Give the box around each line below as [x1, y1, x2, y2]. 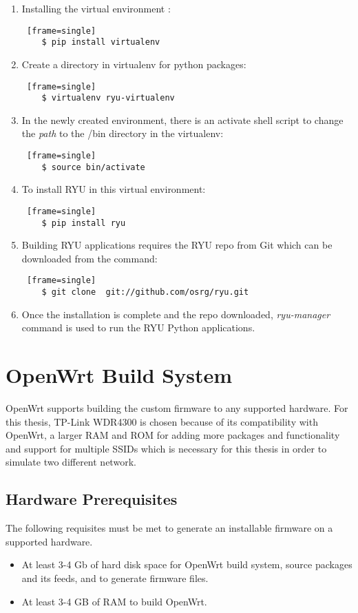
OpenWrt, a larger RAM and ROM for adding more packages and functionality [6, 428, 340, 442]
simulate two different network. [6, 455, 136, 469]
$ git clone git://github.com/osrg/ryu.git [41, 287, 249, 298]
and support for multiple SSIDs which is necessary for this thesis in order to [6, 441, 327, 455]
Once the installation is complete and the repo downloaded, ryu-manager [21, 306, 330, 321]
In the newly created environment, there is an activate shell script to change [21, 112, 344, 127]
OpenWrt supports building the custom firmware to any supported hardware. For [6, 401, 348, 415]
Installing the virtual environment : [21, 1, 171, 15]
